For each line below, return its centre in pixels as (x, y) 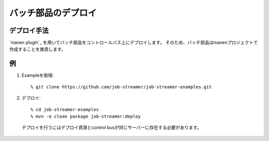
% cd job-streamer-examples (65, 109)
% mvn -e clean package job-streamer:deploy (86, 116)
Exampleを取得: (38, 75)
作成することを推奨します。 (37, 49)
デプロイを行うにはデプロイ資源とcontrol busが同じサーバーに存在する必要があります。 (112, 128)
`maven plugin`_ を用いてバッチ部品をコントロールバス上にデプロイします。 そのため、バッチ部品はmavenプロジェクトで (134, 43)
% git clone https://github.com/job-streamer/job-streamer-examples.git (121, 87)
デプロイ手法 (29, 31)
